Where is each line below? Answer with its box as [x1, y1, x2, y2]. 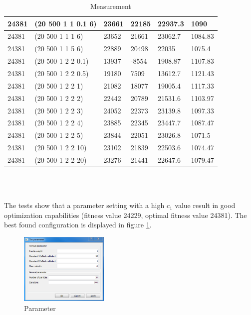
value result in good [175, 200, 236, 210]
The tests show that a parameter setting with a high [4, 200, 165, 210]
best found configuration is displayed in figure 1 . [4, 219, 152, 230]
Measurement [90, 1, 131, 11]
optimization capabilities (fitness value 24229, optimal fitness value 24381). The [4, 210, 247, 220]
